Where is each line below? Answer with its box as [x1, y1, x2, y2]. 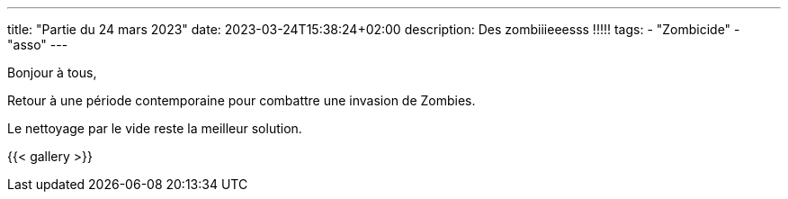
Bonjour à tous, [7, 65, 97, 80]
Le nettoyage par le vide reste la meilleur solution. [7, 121, 302, 136]
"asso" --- [7, 37, 68, 52]
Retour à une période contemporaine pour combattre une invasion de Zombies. [7, 93, 476, 108]
